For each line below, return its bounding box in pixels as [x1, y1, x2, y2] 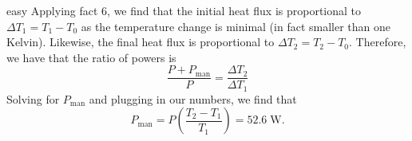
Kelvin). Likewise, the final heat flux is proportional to [6, 33, 275, 50]
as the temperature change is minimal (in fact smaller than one [81, 18, 391, 34]
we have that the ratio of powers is [6, 49, 176, 65]
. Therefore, [349, 33, 406, 50]
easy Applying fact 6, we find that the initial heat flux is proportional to [6, 2, 362, 18]
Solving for [6, 90, 60, 107]
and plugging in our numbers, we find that [89, 90, 297, 107]
